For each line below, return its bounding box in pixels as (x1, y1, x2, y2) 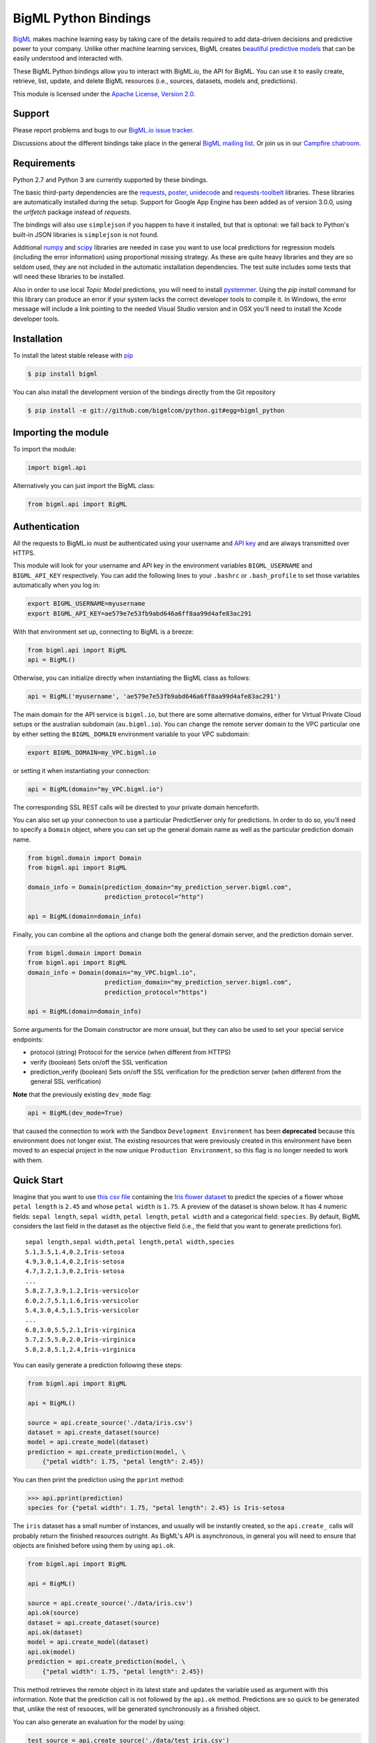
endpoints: (13, 1035, 44, 1044)
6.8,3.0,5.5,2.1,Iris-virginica (25, 1325, 136, 1334)
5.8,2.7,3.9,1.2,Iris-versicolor (25, 1287, 139, 1295)
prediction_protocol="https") (104, 988, 208, 996)
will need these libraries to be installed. (13, 273, 125, 281)
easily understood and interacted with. (13, 54, 123, 63)
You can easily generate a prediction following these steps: (13, 1361, 182, 1369)
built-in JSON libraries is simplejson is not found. (13, 230, 159, 238)
